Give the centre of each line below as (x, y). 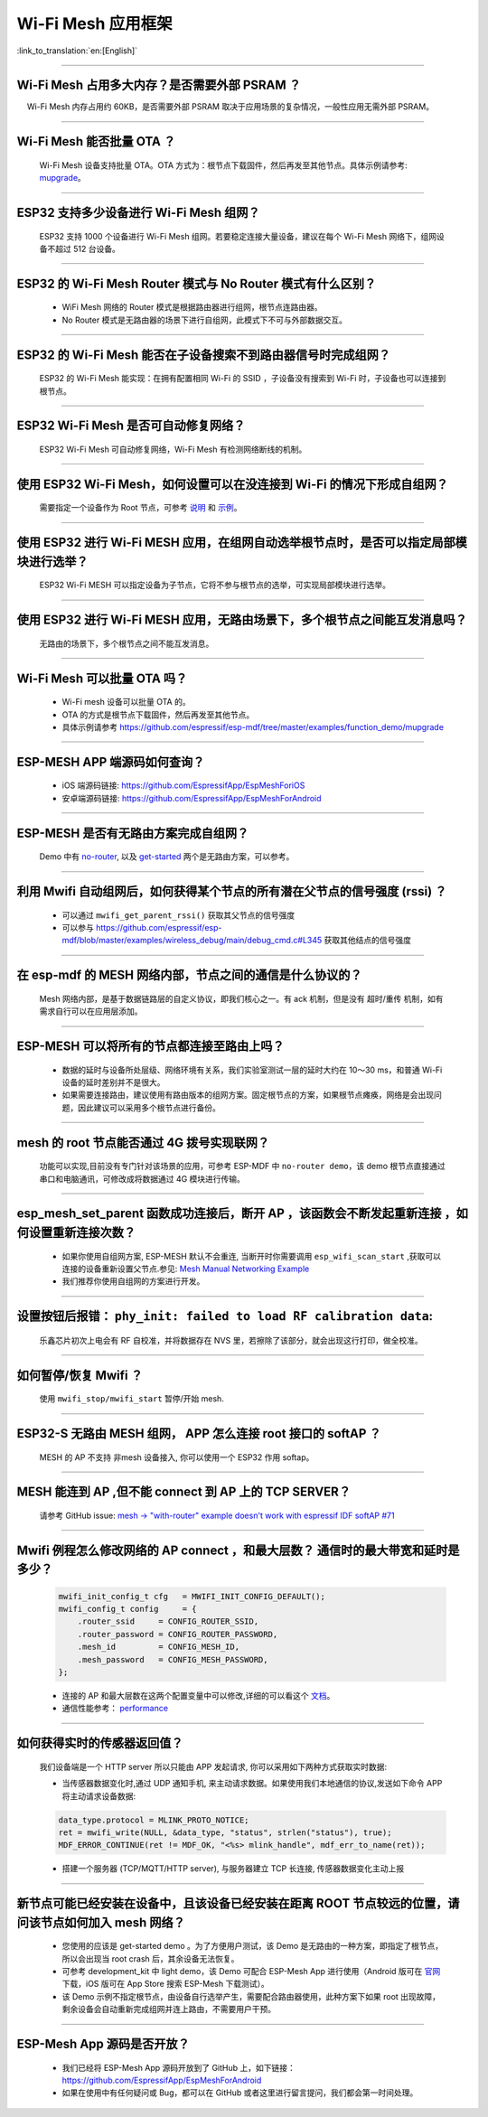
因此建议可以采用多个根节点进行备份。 (149, 1108)
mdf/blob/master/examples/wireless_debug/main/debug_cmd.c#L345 (192, 941)
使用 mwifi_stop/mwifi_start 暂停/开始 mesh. (132, 1399)
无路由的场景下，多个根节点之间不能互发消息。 (127, 643)
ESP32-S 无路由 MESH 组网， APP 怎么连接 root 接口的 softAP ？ (199, 1433)
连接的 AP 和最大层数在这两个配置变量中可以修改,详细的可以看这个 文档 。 (198, 1695)
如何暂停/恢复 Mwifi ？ (80, 1375)
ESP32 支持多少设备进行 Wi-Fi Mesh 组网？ (139, 213)
